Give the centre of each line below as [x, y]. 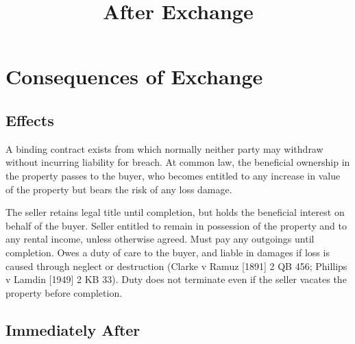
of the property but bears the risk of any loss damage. [119, 189]
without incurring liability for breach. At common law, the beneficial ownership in [178, 162]
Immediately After [73, 329]
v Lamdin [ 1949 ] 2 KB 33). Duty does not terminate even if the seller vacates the [176, 279]
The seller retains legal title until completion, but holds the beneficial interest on [175, 212]
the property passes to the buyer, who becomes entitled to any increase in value [173, 175]
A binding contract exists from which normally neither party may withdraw [164, 148]
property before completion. [64, 292]
